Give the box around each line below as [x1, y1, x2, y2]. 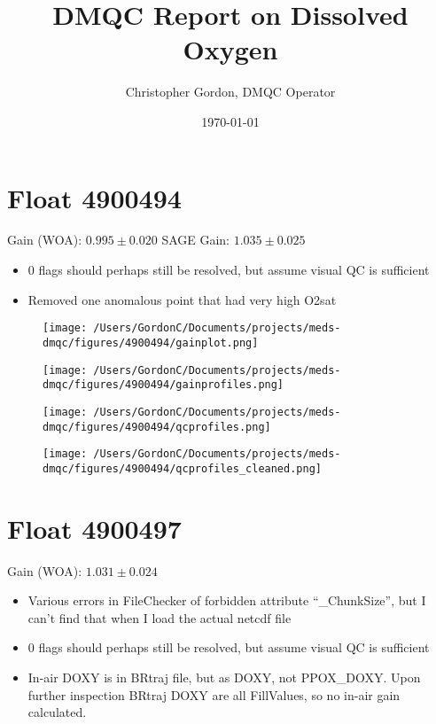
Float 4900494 [7, 179, 182, 215]
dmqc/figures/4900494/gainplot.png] [43, 336, 259, 349]
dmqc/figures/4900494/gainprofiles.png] [43, 378, 284, 392]
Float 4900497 [7, 510, 182, 546]
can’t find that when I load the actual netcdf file [27, 608, 292, 627]
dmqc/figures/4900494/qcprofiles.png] [43, 420, 271, 433]
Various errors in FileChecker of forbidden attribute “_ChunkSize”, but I [27, 591, 426, 610]
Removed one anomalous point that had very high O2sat [27, 290, 337, 308]
